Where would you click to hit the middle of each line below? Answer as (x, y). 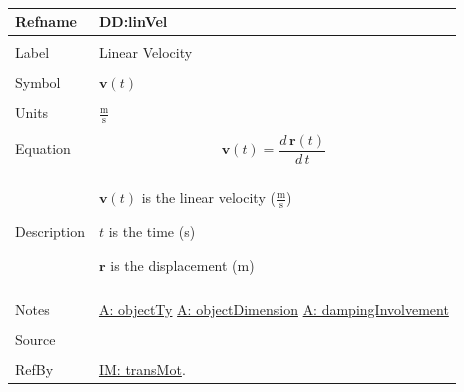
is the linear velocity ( (208, 197)
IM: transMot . (142, 368)
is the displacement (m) (182, 264)
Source (35, 338)
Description (50, 230)
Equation (43, 147)
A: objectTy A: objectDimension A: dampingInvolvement (273, 308)
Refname (46, 21)
